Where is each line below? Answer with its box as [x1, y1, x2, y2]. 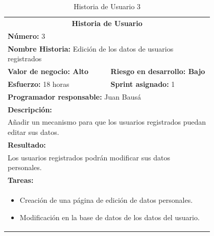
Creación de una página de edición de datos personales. [19, 194, 193, 205]
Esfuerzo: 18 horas [8, 78, 69, 89]
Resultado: [8, 139, 46, 150]
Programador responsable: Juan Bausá [8, 91, 141, 102]
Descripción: [8, 104, 52, 114]
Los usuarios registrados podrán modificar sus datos [8, 152, 170, 162]
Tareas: [8, 175, 34, 185]
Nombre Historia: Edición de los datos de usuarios [8, 43, 174, 54]
